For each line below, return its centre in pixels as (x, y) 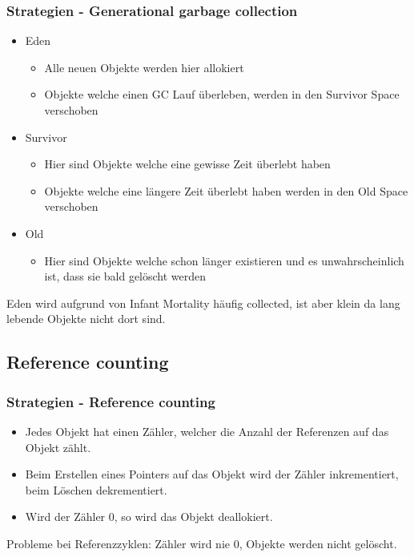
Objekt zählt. (58, 447)
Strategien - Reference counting (111, 401)
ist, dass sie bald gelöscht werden (125, 276)
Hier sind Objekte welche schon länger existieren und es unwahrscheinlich (224, 260)
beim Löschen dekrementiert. (96, 489)
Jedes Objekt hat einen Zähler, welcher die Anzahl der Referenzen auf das (207, 431)
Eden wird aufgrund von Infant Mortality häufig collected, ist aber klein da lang (203, 303)
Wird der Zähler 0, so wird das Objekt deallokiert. (149, 517)
